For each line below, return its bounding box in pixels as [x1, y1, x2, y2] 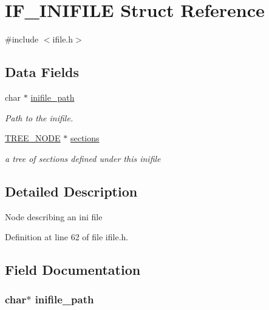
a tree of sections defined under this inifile [5, 152, 161, 164]
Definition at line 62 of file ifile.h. [5, 231, 129, 243]
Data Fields [5, 62, 80, 81]
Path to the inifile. [5, 111, 73, 124]
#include [5, 33, 39, 45]
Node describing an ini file [5, 210, 103, 223]
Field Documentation [5, 260, 141, 279]
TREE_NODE [5, 132, 61, 144]
